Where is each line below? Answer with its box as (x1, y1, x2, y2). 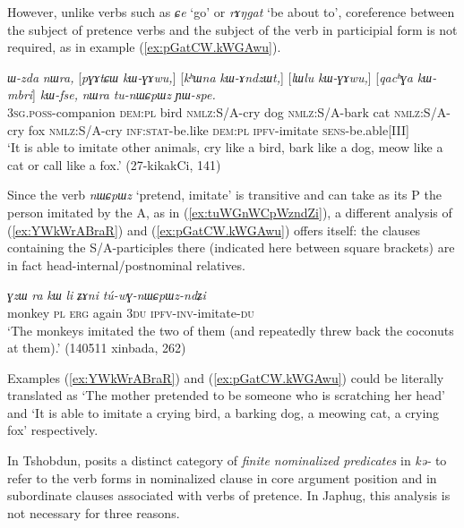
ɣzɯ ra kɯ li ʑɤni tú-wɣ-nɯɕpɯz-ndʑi (7, 285, 206, 304)
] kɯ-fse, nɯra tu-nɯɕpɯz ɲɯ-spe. (32, 85, 216, 104)
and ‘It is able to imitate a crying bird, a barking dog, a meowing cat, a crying (7, 403, 440, 422)
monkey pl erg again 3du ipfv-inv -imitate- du (7, 302, 254, 321)
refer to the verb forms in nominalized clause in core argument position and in (7, 468, 437, 487)
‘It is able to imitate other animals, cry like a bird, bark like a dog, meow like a (7, 138, 443, 157)
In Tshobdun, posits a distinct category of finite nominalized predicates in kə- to (7, 451, 447, 470)
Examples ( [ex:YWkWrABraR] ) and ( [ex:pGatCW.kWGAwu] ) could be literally (7, 368, 444, 387)
